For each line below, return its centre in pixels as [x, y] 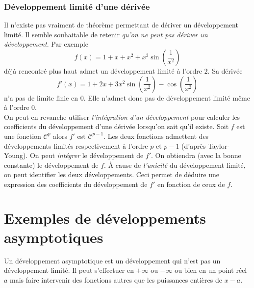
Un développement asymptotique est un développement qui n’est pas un [112, 260]
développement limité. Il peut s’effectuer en [69, 270]
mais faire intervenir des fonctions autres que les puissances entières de [116, 280]
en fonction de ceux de [191, 184]
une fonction [23, 136]
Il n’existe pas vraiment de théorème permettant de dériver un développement [121, 25]
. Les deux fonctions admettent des [156, 136]
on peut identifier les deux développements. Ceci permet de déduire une [112, 174]
